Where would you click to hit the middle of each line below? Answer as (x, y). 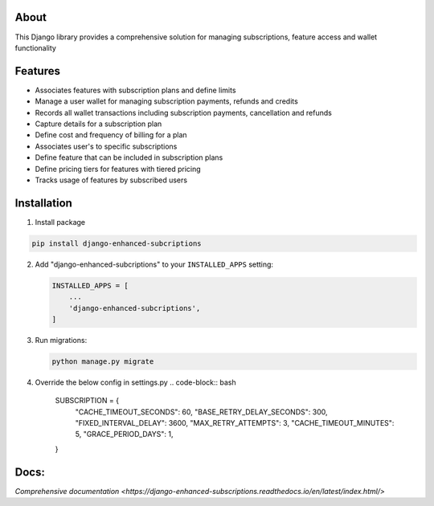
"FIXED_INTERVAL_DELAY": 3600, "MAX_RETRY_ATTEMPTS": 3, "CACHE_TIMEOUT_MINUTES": (235, 423)
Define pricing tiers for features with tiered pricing (118, 169)
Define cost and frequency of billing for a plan (111, 135)
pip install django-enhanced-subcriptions (117, 243)
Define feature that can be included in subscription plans (129, 157)
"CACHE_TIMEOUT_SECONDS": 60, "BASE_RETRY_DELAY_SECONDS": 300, (201, 412)
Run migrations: (61, 340)
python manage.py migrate (103, 361)
